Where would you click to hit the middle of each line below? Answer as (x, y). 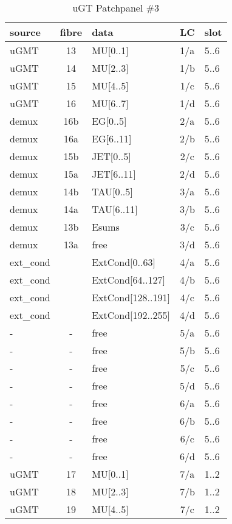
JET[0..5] (111, 156)
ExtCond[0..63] (124, 262)
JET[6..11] (114, 174)
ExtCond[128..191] (131, 297)
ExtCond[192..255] (131, 315)
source (25, 32)
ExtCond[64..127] (128, 280)
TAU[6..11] (115, 209)
